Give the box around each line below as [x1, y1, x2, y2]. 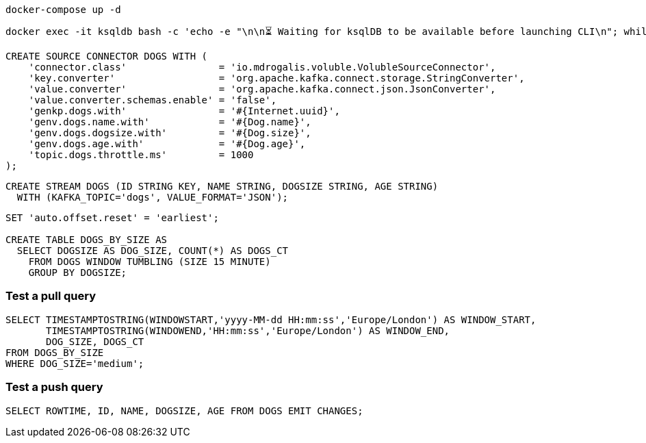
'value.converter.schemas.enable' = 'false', [28, 94, 277, 105]
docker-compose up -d [5, 4, 121, 15]
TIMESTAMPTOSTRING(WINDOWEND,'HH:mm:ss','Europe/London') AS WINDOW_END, [46, 325, 450, 336]
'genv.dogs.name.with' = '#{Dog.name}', [28, 116, 311, 127]
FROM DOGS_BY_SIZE [5, 346, 104, 358]
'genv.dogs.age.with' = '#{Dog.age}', [28, 138, 306, 149]
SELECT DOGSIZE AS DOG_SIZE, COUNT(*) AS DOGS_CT [16, 245, 289, 256]
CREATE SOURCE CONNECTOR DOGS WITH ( [5, 51, 208, 62]
